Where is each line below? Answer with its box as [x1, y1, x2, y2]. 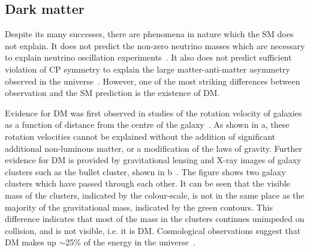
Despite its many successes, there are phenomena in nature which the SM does [5, 28, 294, 40]
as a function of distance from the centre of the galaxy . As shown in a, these [5, 118, 290, 131]
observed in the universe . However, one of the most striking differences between [5, 74, 300, 87]
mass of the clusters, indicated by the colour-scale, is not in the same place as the [5, 188, 305, 201]
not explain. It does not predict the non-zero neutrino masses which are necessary [5, 39, 305, 52]
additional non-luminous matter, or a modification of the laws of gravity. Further [5, 142, 302, 154]
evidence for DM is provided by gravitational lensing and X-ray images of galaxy [5, 154, 302, 166]
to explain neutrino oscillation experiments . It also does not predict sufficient [5, 51, 292, 64]
